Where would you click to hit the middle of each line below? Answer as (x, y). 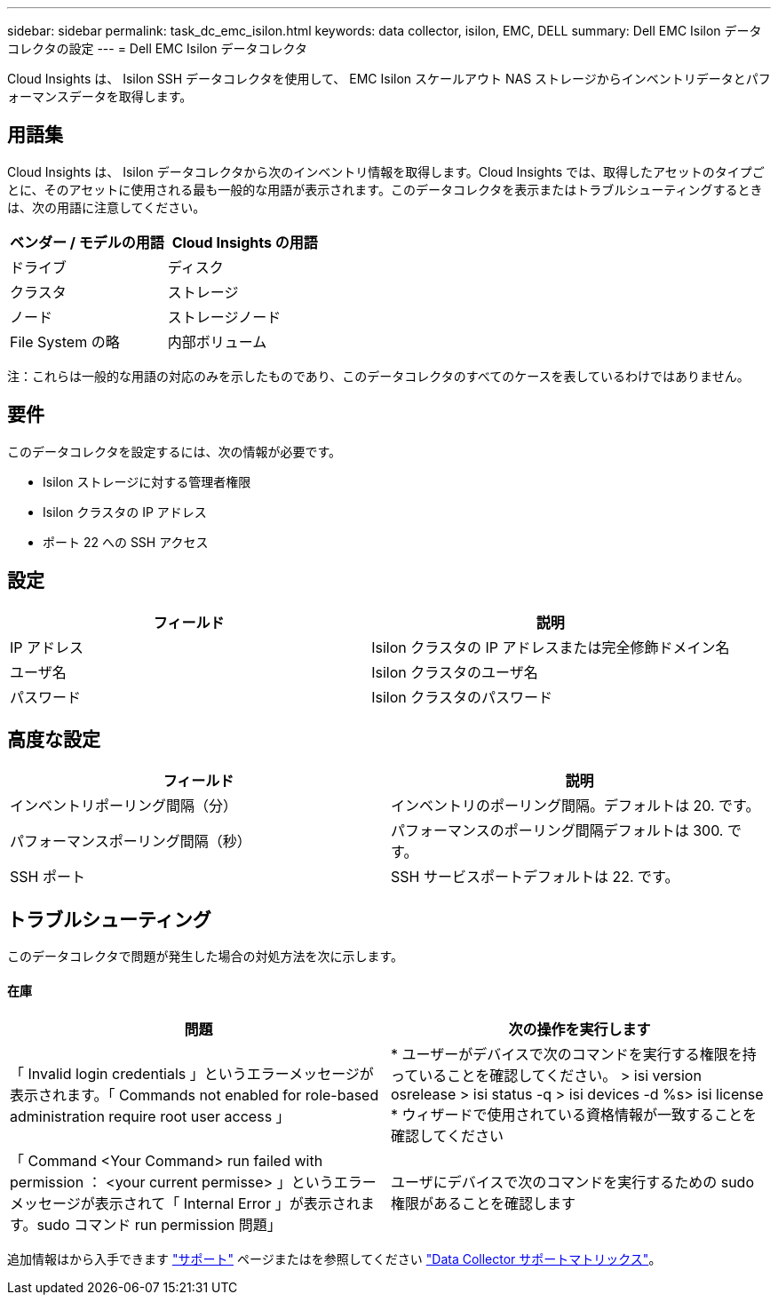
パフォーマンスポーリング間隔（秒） (131, 842)
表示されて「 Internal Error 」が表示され (227, 1204)
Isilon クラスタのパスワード (462, 697)
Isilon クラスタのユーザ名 (455, 672)
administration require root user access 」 (150, 1117)
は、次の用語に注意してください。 (107, 207)
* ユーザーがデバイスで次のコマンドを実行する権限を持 (574, 1055)
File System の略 (65, 341)
